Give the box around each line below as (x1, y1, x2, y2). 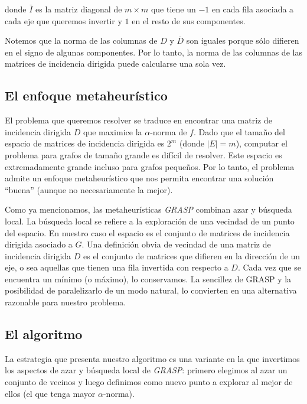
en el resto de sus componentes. (132, 14, 246, 27)
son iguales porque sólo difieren (186, 34, 299, 47)
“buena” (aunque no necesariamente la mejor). (5, 183, 173, 196)
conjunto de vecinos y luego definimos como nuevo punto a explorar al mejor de (5, 376, 293, 388)
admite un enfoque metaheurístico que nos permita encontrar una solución (5, 172, 274, 184)
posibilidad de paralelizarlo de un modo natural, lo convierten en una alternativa (5, 284, 297, 297)
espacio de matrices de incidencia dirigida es (5, 137, 165, 149)
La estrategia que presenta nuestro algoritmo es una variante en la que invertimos (5, 352, 300, 364)
